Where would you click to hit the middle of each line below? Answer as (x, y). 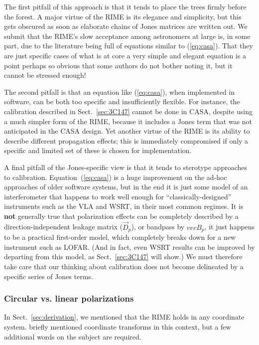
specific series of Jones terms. (49, 276)
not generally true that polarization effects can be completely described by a (121, 216)
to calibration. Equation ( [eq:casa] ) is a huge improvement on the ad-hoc (116, 177)
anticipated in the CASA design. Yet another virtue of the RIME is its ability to (127, 131)
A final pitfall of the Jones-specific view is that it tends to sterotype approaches (126, 167)
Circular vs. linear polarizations (69, 298)
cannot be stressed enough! (45, 75)
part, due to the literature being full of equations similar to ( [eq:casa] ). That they (129, 46)
